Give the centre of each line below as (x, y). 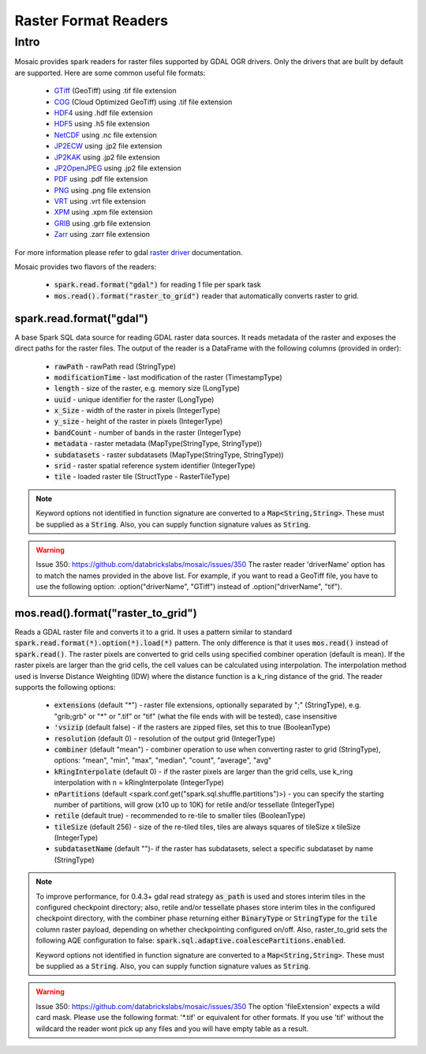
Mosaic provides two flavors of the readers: (86, 267)
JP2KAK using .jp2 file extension (107, 157)
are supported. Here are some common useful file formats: (110, 73)
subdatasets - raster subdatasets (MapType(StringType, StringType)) (169, 455)
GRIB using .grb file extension (102, 223)
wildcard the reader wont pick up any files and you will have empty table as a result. (172, 1028)
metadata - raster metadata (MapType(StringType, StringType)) (158, 444)
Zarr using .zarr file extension (102, 234)
